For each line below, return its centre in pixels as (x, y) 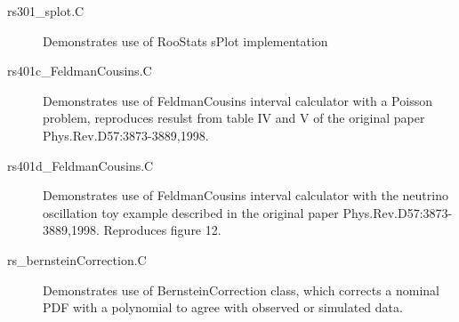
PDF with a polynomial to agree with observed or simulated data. (223, 307)
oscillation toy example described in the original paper (191, 212)
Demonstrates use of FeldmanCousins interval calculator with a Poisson (238, 100)
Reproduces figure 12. (162, 230)
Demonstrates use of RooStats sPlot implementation (185, 40)
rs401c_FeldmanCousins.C (80, 71)
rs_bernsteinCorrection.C (77, 259)
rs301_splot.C (46, 11)
